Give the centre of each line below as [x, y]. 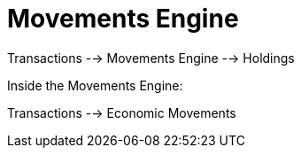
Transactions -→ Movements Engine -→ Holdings [151, 58]
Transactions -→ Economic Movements [122, 112]
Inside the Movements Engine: [95, 85]
